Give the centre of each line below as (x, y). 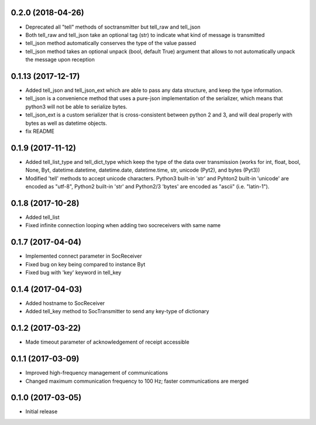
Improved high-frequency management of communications (97, 373)
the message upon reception (60, 60)
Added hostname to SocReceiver (65, 303)
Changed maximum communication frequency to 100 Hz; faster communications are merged (137, 381)
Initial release (42, 412)
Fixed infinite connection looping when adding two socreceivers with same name (123, 225)
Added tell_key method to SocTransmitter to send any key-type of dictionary (117, 311)
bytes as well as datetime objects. (66, 123)
